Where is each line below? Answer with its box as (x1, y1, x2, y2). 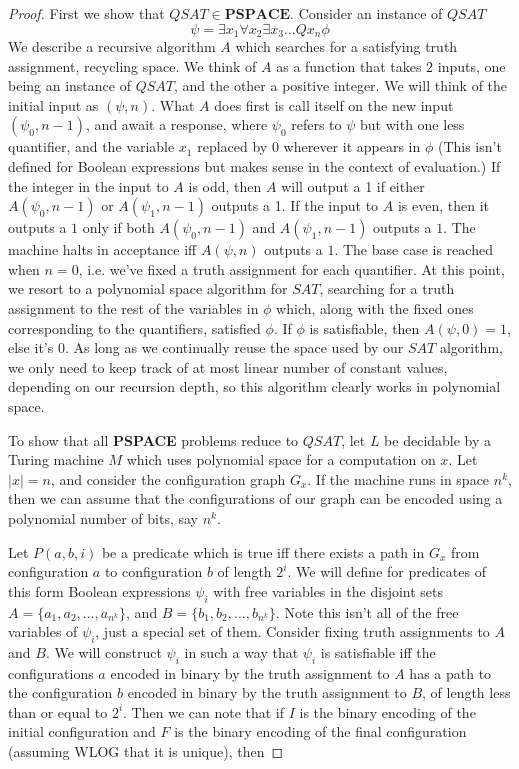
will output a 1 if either (281, 175, 425, 196)
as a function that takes (276, 55, 422, 76)
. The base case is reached (334, 239, 493, 260)
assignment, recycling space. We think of (8, 55, 257, 76)
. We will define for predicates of (287, 561, 486, 582)
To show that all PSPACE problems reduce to (8, 429, 299, 450)
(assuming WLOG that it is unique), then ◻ (8, 741, 284, 762)
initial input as (8, 94, 99, 115)
